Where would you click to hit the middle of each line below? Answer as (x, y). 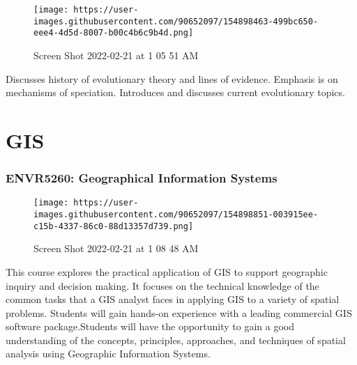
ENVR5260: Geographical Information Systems (142, 178)
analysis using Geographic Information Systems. (108, 354)
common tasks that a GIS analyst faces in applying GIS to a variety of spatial (173, 299)
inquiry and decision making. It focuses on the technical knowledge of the (162, 285)
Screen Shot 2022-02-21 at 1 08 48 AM (116, 248)
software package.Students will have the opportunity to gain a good (150, 326)
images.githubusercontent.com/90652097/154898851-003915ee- (176, 215)
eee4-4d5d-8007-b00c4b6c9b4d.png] (114, 33)
